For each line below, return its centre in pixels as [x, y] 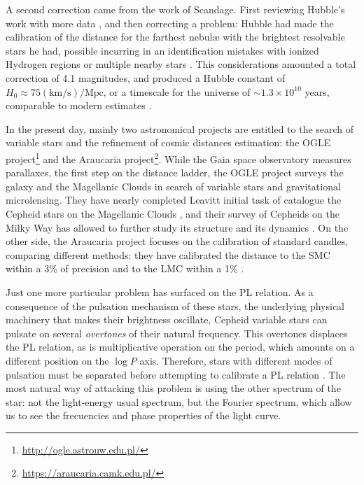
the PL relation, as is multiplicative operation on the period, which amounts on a [180, 347]
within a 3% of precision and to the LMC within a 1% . [125, 268]
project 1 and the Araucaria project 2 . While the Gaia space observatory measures [178, 157]
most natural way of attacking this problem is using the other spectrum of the [173, 388]
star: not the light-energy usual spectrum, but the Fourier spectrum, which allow [179, 401]
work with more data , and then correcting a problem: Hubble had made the [170, 23]
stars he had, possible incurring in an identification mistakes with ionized [162, 50]
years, [317, 91]
